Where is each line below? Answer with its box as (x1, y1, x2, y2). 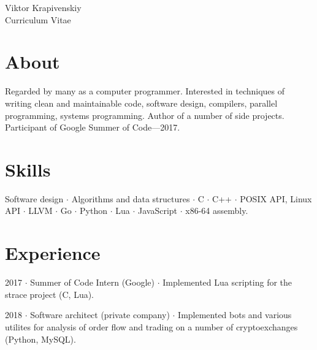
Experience (5, 240, 101, 265)
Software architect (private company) (30, 308, 170, 321)
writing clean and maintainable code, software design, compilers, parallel (5, 96, 278, 109)
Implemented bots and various (178, 308, 292, 321)
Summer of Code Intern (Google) (30, 276, 155, 289)
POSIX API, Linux (240, 192, 312, 205)
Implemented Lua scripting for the (162, 276, 292, 289)
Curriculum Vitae (5, 13, 71, 26)
